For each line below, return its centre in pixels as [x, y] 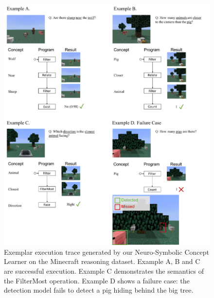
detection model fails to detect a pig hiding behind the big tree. [99, 290]
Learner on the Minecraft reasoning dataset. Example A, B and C [102, 261]
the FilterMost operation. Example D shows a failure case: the [97, 280]
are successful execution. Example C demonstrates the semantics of [104, 271]
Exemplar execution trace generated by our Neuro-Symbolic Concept [107, 252]
